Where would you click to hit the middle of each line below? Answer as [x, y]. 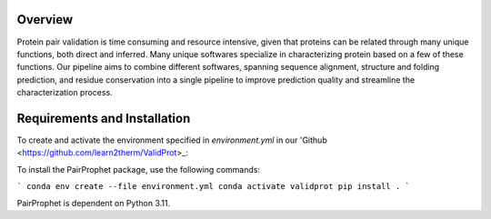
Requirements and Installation [104, 118]
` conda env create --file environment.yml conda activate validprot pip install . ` [214, 187]
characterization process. [65, 93]
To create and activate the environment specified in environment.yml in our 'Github [172, 140]
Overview [45, 20]
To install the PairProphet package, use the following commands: [139, 169]
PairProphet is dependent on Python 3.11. [94, 203]
